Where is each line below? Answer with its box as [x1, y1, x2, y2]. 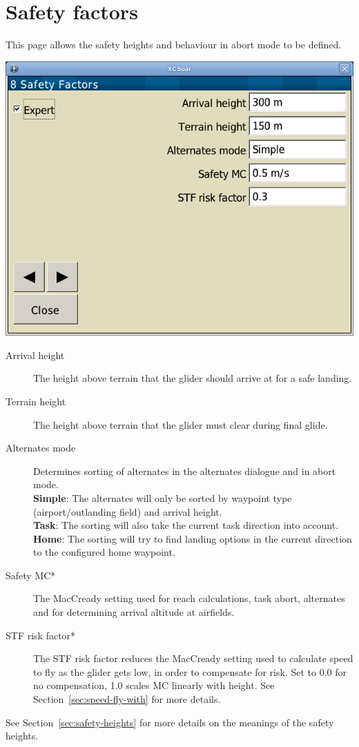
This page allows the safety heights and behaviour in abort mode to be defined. [6, 37, 342, 52]
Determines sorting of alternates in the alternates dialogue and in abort [33, 463, 336, 478]
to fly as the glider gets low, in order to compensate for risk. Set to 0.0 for [33, 664, 347, 679]
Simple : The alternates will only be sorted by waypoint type [33, 490, 292, 505]
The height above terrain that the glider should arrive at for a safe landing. [33, 371, 352, 385]
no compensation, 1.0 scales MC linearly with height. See [33, 678, 275, 692]
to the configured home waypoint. [33, 545, 175, 559]
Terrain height [6, 394, 66, 408]
